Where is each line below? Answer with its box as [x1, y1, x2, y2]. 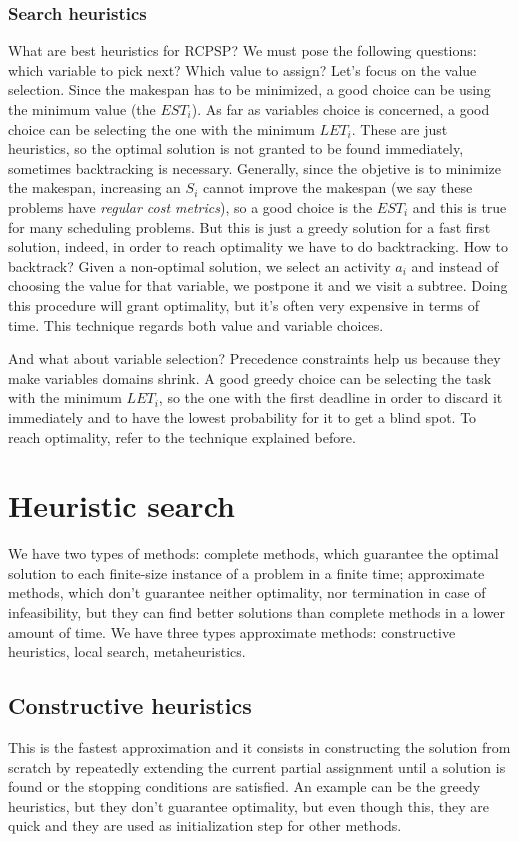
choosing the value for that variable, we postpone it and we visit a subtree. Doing [8, 275, 508, 296]
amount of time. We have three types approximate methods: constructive [8, 621, 456, 642]
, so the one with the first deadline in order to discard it [158, 387, 503, 408]
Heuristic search [8, 485, 235, 526]
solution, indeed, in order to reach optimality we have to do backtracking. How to [8, 236, 508, 257]
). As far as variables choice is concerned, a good [191, 99, 490, 119]
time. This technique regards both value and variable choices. [8, 314, 384, 335]
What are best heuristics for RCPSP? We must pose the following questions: [8, 40, 477, 61]
